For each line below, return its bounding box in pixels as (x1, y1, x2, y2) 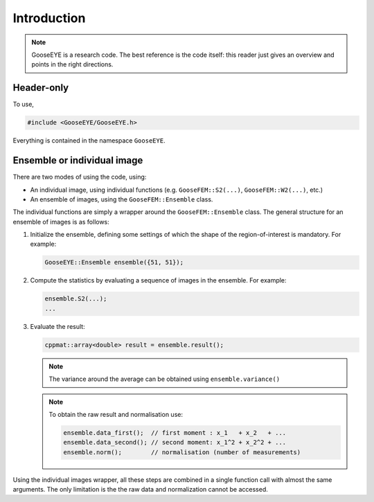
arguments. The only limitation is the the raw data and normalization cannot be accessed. (12, 485, 268, 494)
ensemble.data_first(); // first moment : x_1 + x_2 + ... (63, 429, 287, 436)
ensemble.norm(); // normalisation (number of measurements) (63, 448, 301, 456)
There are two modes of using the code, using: (12, 173, 147, 181)
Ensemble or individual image (12, 154, 143, 166)
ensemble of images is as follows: (12, 217, 110, 226)
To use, (12, 100, 35, 109)
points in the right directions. (31, 60, 114, 69)
